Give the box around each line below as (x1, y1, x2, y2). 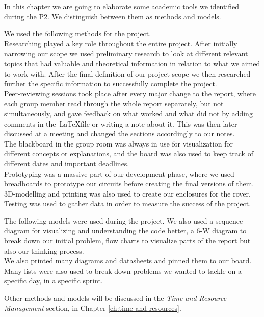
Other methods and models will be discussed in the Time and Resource (4, 292, 227, 303)
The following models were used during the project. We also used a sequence (4, 215, 243, 226)
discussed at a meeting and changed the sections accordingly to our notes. (4, 128, 235, 139)
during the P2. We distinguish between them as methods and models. (4, 11, 221, 21)
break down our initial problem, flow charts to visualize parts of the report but (4, 235, 251, 246)
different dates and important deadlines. (4, 158, 129, 168)
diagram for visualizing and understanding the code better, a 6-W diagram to (4, 225, 247, 236)
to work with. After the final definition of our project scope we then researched (4, 68, 251, 79)
